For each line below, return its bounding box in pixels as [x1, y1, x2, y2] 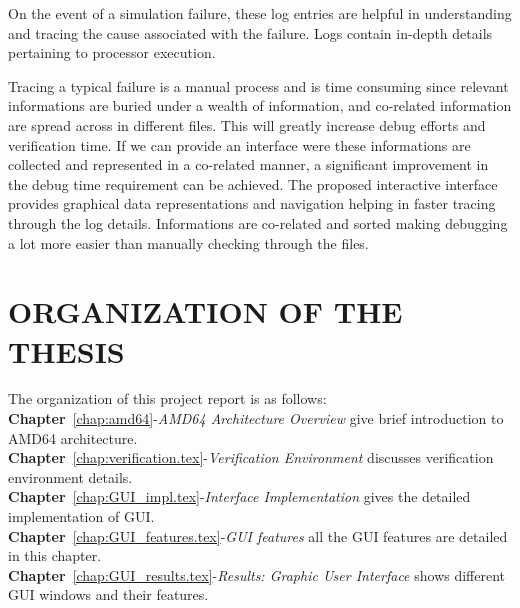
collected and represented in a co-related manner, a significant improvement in [8, 154, 489, 175]
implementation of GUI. [8, 506, 155, 526]
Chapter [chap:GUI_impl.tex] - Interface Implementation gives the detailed [8, 486, 471, 507]
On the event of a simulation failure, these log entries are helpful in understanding [8, 3, 512, 23]
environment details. [8, 466, 133, 487]
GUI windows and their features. [8, 584, 209, 605]
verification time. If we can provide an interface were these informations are [8, 134, 471, 155]
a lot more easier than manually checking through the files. [8, 232, 369, 253]
